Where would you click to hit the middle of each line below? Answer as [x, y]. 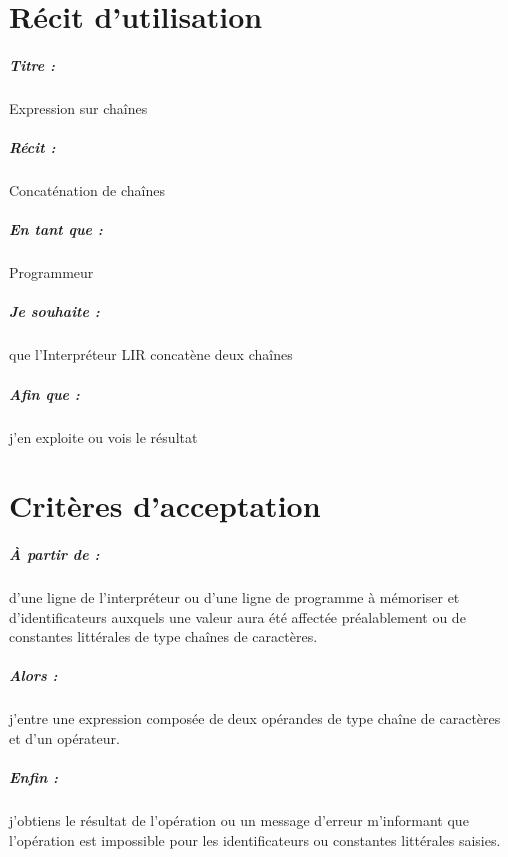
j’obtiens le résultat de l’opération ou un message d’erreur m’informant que [239, 820]
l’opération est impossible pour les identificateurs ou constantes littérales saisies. [255, 839]
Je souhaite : [54, 311]
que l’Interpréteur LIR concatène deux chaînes [151, 354]
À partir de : [54, 554]
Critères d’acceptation [165, 505]
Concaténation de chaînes [87, 190]
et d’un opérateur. [64, 738]
